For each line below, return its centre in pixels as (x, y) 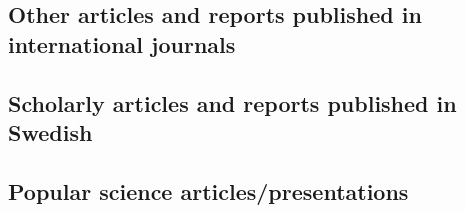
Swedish (50, 131)
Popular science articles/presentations (208, 190)
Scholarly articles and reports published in (232, 102)
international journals (122, 43)
